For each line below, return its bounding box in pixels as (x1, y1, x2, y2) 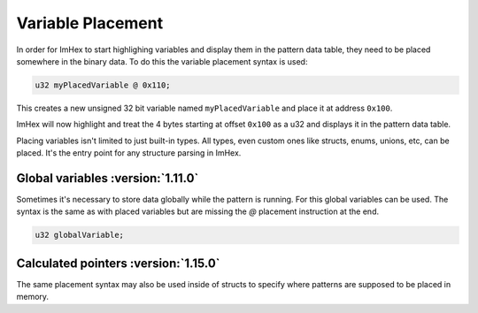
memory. (16, 292, 49, 302)
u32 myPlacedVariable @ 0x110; (35, 80, 172, 90)
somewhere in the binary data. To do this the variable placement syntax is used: (16, 56, 308, 66)
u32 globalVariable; (35, 230, 124, 240)
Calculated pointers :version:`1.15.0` (16, 256, 220, 271)
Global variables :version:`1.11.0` (16, 171, 199, 186)
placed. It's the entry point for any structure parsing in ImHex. (16, 148, 242, 158)
